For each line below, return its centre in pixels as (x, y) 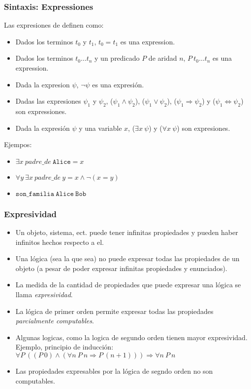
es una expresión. (118, 84)
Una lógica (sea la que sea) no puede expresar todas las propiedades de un (127, 258)
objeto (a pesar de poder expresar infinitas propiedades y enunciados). (121, 268)
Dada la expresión (43, 128)
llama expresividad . (44, 294)
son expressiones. (41, 111)
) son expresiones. (204, 128)
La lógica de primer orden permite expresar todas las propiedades (114, 311)
